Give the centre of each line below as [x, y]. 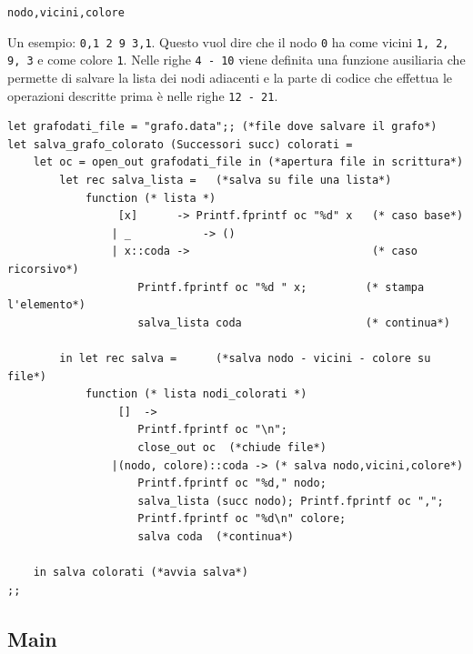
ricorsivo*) [43, 269]
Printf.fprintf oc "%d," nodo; [232, 483]
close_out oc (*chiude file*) [232, 447]
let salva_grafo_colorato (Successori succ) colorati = [180, 144]
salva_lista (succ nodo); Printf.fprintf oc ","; [291, 501]
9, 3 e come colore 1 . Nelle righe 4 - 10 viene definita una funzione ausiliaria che [236, 60]
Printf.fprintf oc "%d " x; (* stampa [281, 287]
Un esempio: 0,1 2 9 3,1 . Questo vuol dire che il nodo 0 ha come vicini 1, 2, [228, 41]
